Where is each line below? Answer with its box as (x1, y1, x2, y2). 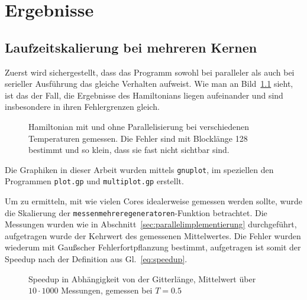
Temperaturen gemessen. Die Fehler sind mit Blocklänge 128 (28, 132, 248, 144)
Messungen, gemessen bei (61, 284, 153, 296)
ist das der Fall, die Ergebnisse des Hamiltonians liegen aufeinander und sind (5, 89, 283, 101)
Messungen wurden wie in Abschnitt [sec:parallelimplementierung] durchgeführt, (5, 218, 297, 230)
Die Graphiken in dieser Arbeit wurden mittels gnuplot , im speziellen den (5, 163, 274, 175)
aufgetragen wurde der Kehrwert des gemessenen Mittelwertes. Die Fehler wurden (5, 229, 301, 242)
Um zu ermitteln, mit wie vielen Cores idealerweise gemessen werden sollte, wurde (5, 195, 302, 207)
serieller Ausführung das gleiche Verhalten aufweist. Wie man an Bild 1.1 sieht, (5, 77, 293, 90)
